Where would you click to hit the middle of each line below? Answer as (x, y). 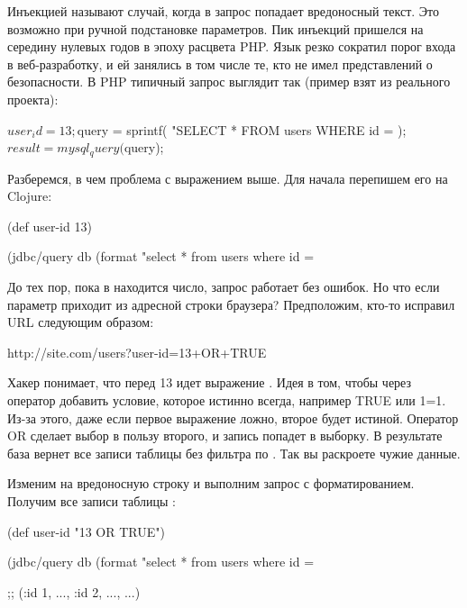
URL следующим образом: (81, 322)
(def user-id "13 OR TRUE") (86, 531)
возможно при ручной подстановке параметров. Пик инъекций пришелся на (215, 28)
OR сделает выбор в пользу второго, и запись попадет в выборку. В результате (225, 436)
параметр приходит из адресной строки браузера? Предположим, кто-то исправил (231, 304)
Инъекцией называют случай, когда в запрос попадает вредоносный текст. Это (223, 11)
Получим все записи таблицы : (92, 500)
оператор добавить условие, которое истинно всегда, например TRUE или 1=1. (227, 399)
